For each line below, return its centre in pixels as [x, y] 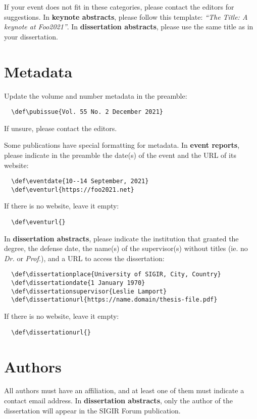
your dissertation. [31, 36]
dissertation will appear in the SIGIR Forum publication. [92, 410]
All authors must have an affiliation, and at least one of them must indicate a [124, 390]
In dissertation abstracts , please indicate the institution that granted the [121, 238]
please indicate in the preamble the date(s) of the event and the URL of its [120, 155]
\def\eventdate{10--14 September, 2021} [80, 181]
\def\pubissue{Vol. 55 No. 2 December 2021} [87, 112]
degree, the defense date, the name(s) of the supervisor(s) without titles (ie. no [126, 248]
